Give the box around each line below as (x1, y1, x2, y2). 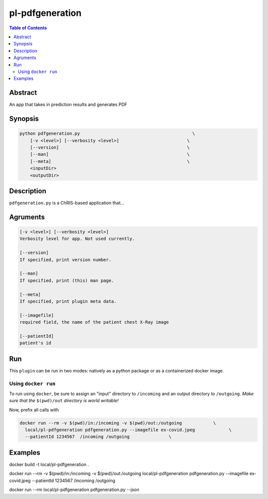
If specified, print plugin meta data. (19, 298, 117, 304)
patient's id (19, 340, 52, 346)
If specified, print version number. (19, 257, 112, 263)
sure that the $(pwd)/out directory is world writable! (9, 398, 119, 404)
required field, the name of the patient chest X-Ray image (19, 319, 169, 325)
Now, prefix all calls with (9, 407, 59, 413)
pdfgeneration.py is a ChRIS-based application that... (9, 200, 125, 206)
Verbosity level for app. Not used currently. (19, 236, 135, 242)
